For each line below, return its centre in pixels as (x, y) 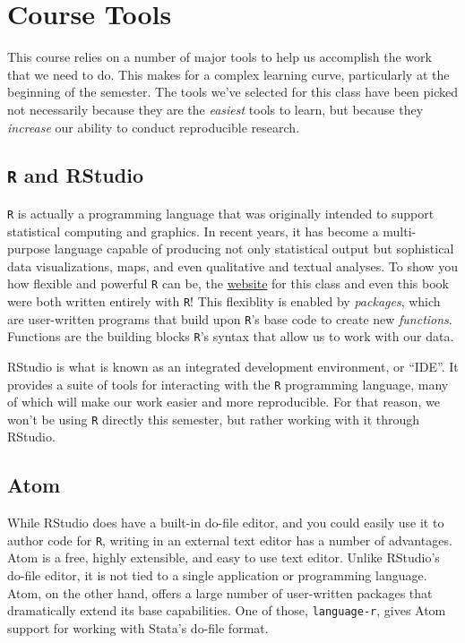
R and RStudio (75, 175)
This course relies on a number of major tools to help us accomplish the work (220, 57)
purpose (29, 249)
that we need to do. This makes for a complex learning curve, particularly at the (228, 74)
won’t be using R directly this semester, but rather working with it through (214, 419)
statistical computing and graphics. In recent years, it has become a (193, 231)
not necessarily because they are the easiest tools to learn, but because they (215, 109)
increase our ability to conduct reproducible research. (154, 127)
